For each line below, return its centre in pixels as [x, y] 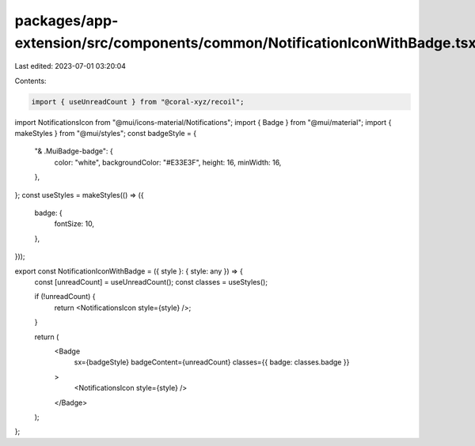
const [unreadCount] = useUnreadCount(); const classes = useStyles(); [151, 282]
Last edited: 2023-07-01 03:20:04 [70, 66]
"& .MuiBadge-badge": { [74, 151]
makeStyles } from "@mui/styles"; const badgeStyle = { [106, 134]
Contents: [30, 81]
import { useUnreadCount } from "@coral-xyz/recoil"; [138, 102]
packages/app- [66, 21]
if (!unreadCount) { [65, 297]
